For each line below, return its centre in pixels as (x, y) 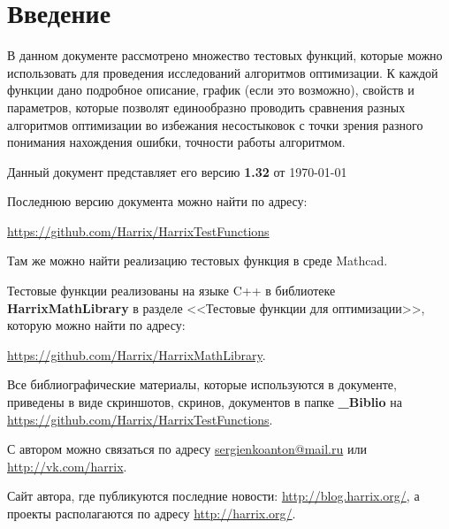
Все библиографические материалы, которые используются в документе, (202, 384)
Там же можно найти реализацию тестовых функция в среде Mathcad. (198, 261)
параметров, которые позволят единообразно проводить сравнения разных (206, 107)
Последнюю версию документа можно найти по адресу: (157, 201)
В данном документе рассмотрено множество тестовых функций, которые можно (225, 55)
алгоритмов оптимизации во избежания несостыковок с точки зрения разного (215, 124)
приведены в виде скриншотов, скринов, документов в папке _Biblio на (205, 402)
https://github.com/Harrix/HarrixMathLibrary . (137, 354)
